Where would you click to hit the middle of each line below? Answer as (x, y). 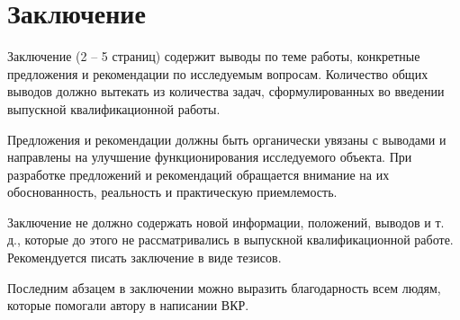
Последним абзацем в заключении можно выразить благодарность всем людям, (224, 287)
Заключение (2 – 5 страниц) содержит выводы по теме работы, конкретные (214, 56)
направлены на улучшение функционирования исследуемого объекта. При (210, 157)
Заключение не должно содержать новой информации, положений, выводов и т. (226, 222)
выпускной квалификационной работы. (114, 108)
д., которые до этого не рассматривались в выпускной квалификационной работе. (230, 240)
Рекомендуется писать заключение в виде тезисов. (144, 258)
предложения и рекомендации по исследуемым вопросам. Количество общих (218, 73)
